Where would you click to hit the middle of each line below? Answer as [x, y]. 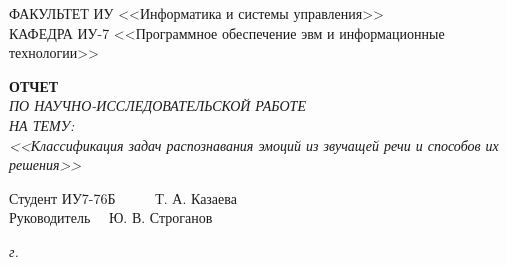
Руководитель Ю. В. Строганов [111, 217]
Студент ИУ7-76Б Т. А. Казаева [123, 197]
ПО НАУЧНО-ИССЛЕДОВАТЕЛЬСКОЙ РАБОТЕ [157, 105]
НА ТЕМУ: [42, 124]
